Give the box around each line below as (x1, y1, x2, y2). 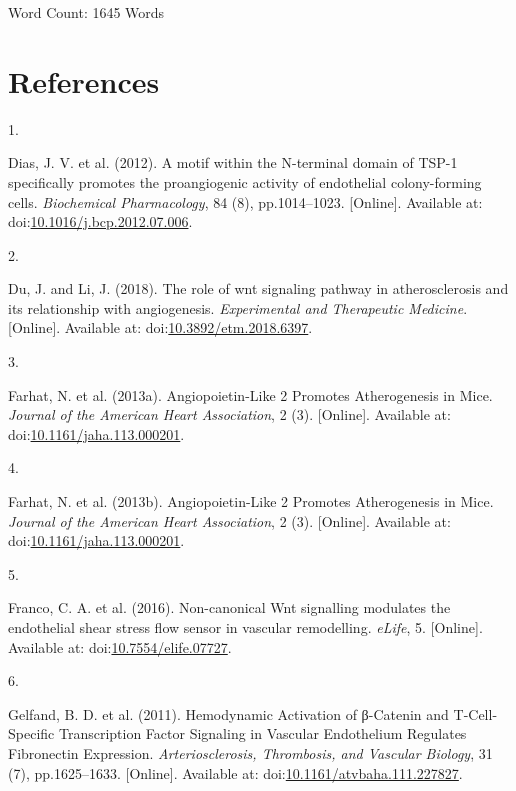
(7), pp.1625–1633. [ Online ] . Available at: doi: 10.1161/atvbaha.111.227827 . (8, 762, 463, 783)
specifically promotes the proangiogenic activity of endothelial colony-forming (8, 171, 482, 192)
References (8, 60, 160, 101)
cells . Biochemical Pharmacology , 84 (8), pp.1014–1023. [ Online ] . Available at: (8, 191, 483, 212)
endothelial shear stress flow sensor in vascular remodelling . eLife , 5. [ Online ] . (8, 617, 483, 637)
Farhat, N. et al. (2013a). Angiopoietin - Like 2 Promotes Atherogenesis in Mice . (8, 384, 493, 405)
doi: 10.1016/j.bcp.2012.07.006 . (8, 211, 193, 232)
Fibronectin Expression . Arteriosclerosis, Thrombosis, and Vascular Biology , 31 (8, 742, 493, 763)
